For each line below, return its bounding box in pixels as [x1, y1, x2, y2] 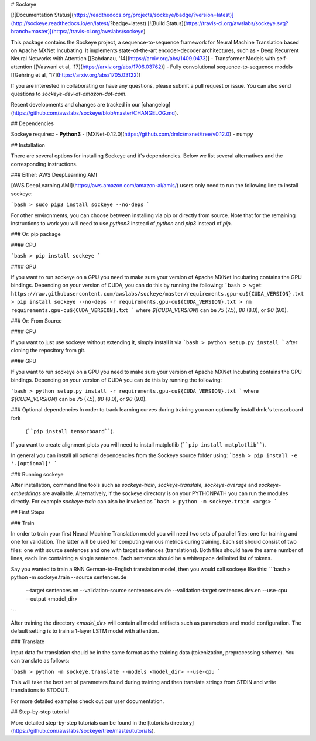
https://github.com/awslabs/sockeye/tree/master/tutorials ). [12, 727, 156, 734]
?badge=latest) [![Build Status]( [109, 19, 186, 26]
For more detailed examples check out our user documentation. [11, 697, 164, 705]
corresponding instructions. [11, 160, 78, 167]
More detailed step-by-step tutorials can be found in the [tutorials [11, 719, 169, 726]
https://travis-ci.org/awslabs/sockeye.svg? [185, 19, 288, 26]
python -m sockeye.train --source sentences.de [11, 574, 127, 581]
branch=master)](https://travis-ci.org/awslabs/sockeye [11, 28, 144, 35]
